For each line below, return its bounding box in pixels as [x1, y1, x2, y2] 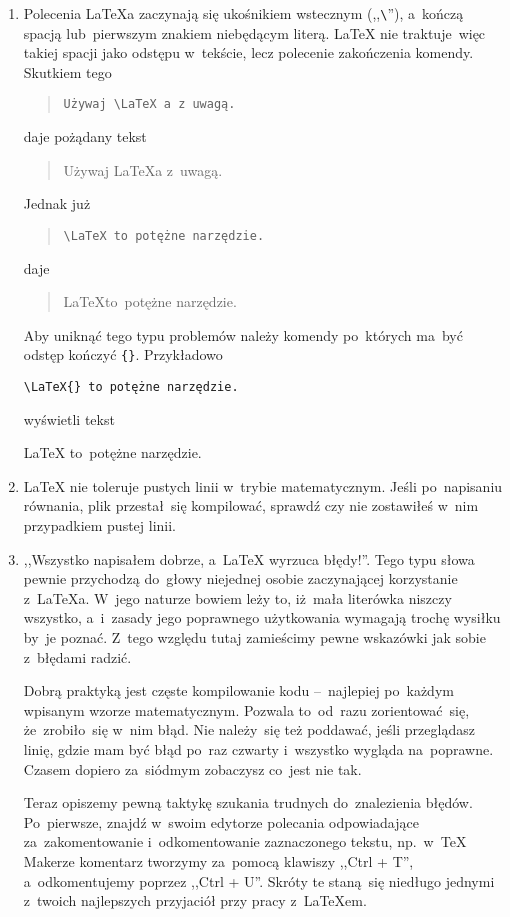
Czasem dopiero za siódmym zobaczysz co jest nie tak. [23, 758, 362, 779]
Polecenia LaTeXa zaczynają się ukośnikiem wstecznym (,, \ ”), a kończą [23, 3, 464, 23]
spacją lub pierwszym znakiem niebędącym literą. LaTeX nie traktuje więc [23, 22, 486, 43]
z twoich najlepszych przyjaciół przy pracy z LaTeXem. [23, 890, 367, 911]
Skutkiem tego [23, 61, 112, 82]
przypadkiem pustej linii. [23, 515, 177, 535]
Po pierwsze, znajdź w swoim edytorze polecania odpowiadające [23, 811, 419, 832]
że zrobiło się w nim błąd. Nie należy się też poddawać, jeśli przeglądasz [23, 719, 475, 740]
